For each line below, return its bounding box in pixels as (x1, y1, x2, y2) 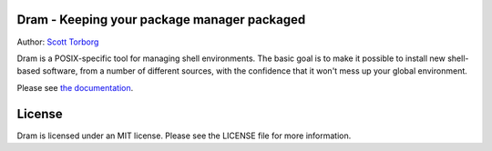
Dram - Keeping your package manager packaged (16, 12, 306, 27)
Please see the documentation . (16, 82, 134, 93)
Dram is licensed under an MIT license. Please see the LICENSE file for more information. (16, 130, 352, 141)
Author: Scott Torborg (16, 36, 99, 47)
